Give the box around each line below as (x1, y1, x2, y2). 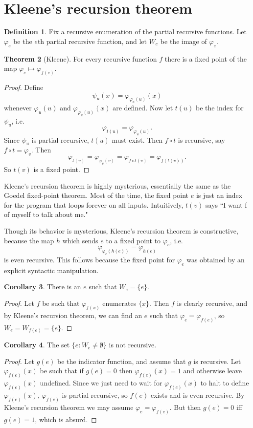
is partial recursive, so (62, 390, 128, 400)
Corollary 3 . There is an (4, 281, 81, 292)
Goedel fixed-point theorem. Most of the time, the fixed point (4, 190, 189, 200)
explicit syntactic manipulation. (4, 265, 99, 275)
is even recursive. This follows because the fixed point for (4, 255, 175, 265)
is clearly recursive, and (177, 298, 248, 308)
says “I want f (206, 199, 247, 210)
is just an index (196, 190, 243, 200)
